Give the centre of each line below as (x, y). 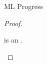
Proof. (13, 23)
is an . (13, 40)
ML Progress (24, 6)
